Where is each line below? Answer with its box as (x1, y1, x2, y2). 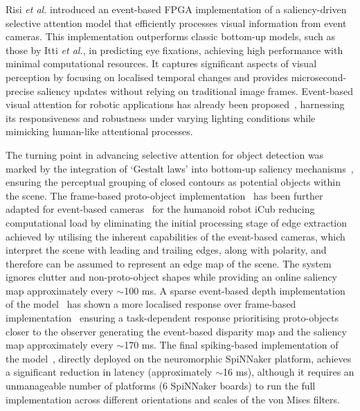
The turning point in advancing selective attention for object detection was (6, 147, 324, 161)
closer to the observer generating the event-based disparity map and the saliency (6, 324, 347, 338)
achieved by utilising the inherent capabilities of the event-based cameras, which (6, 229, 345, 243)
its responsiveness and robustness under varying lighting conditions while (6, 110, 316, 125)
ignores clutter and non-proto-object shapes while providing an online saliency (6, 270, 337, 284)
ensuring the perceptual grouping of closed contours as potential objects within (6, 175, 341, 189)
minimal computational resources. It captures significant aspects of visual (6, 56, 317, 71)
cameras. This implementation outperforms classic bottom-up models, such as (6, 29, 335, 44)
